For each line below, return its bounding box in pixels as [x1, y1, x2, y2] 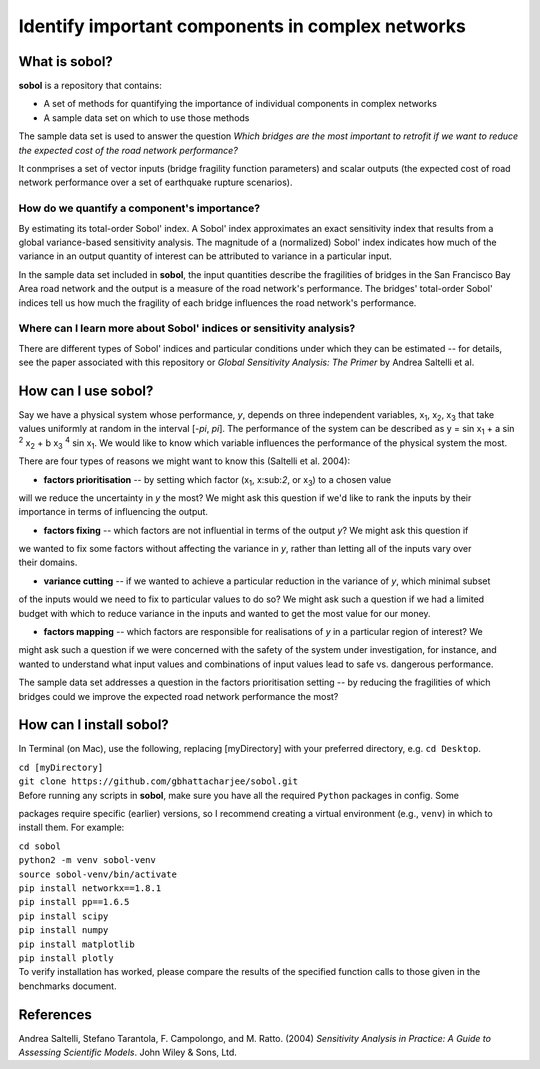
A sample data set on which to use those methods [43, 111, 250, 124]
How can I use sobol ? [18, 382, 154, 399]
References [18, 1006, 92, 1023]
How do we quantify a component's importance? [18, 201, 261, 215]
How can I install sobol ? [18, 716, 169, 734]
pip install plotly [18, 952, 114, 964]
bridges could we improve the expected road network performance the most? [18, 690, 339, 702]
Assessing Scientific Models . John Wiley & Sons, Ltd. [18, 1046, 237, 1059]
